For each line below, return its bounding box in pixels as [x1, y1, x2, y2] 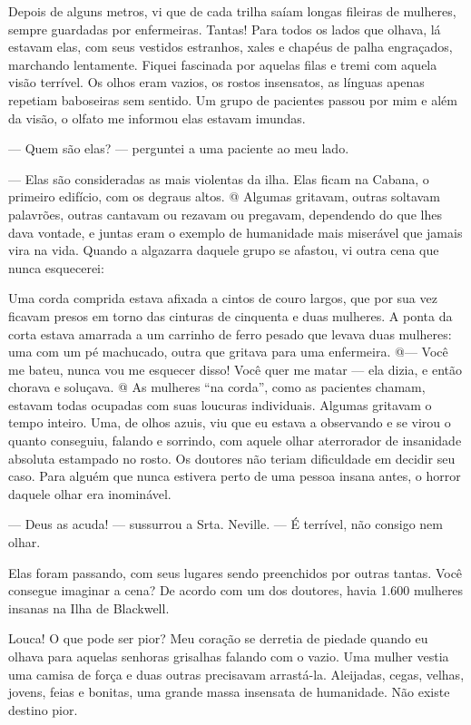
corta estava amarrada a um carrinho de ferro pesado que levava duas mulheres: [8, 324, 452, 343]
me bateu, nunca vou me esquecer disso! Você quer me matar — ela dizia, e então [8, 359, 462, 378]
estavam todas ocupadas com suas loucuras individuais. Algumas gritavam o [8, 395, 432, 414]
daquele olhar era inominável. [8, 484, 172, 503]
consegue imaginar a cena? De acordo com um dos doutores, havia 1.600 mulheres [8, 581, 464, 600]
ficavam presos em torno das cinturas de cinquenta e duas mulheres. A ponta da [8, 306, 453, 325]
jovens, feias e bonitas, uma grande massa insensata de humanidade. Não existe [8, 682, 450, 701]
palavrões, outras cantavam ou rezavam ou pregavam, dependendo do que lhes [8, 204, 442, 223]
